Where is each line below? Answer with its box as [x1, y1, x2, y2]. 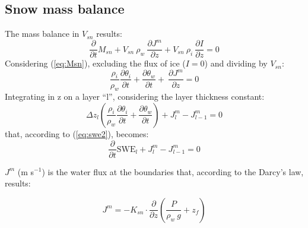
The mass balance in [5, 27, 80, 40]
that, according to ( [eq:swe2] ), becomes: [5, 127, 149, 140]
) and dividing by [204, 57, 268, 69]
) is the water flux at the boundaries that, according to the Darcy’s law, [42, 165, 304, 178]
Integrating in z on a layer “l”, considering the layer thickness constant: [5, 90, 265, 103]
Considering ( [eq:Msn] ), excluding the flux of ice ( [5, 57, 186, 69]
